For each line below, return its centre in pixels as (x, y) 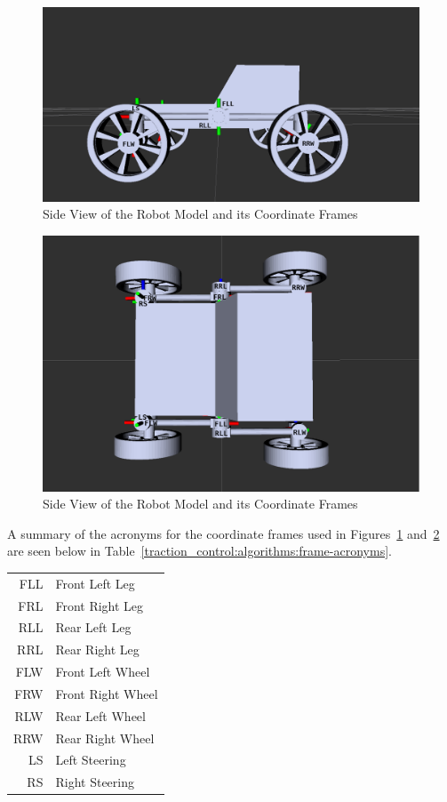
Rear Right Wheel (105, 738)
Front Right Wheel (107, 693)
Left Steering (91, 760)
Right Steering (95, 782)
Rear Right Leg (97, 650)
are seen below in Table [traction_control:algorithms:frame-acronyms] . (200, 551)
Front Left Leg (95, 583)
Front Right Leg (100, 605)
